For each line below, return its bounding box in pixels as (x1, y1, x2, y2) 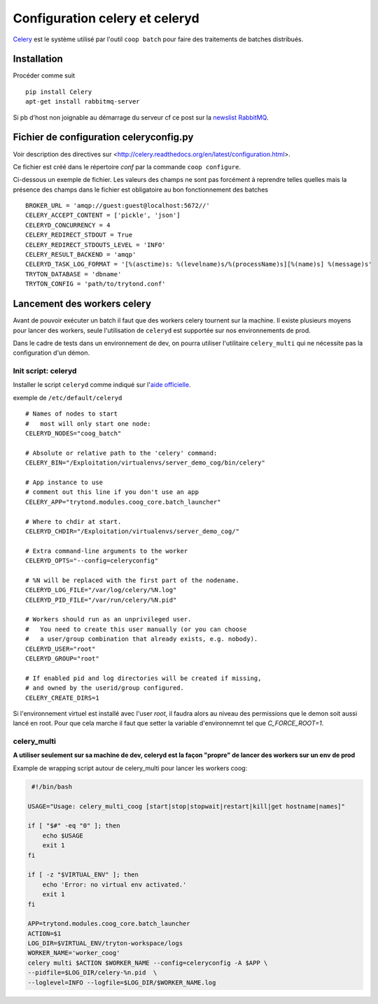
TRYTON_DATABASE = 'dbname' (25, 270, 122, 278)
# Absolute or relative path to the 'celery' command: (25, 448, 218, 457)
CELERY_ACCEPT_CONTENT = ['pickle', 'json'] (25, 211, 181, 220)
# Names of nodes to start (25, 410, 118, 418)
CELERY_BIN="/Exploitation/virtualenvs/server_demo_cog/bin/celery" (25, 459, 265, 467)
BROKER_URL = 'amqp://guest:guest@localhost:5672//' (25, 201, 210, 210)
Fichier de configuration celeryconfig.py (13, 132, 194, 143)
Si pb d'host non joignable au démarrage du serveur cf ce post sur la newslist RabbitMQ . (13, 113, 269, 122)
